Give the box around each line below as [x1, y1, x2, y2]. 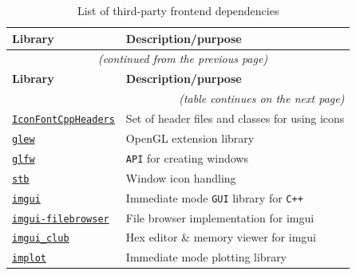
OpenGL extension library [125, 129, 255, 146]
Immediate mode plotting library [125, 249, 287, 265]
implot [12, 253, 46, 265]
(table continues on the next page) [179, 90, 345, 107]
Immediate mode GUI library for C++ [125, 189, 303, 206]
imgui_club [12, 233, 69, 245]
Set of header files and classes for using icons [125, 110, 345, 126]
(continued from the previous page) [97, 50, 268, 67]
